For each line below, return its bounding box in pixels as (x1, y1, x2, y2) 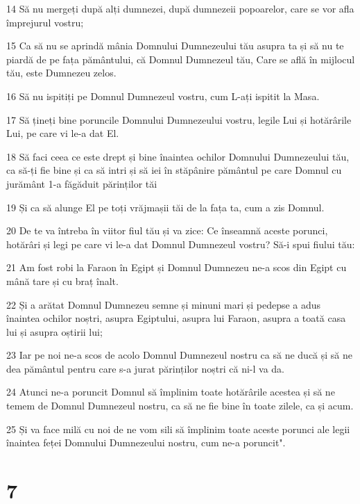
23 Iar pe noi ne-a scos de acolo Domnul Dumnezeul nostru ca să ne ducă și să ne (6, 348, 353, 362)
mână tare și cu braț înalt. (6, 273, 119, 288)
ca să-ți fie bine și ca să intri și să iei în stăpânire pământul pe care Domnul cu (6, 163, 342, 177)
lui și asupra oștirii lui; (6, 324, 103, 339)
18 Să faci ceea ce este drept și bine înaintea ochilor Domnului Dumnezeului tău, (6, 149, 350, 163)
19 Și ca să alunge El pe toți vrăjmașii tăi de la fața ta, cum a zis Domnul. (6, 200, 325, 214)
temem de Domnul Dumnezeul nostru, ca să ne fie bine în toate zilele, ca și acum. (6, 398, 354, 413)
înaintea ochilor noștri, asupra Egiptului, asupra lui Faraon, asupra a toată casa (6, 311, 346, 325)
